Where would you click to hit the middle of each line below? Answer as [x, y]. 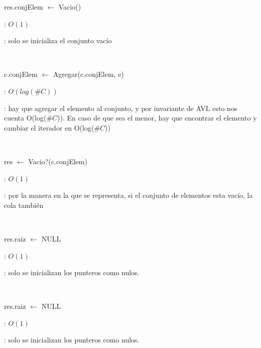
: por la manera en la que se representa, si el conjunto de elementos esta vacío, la [128, 195]
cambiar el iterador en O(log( [49, 127]
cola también [24, 205]
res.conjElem [24, 7]
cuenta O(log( [25, 118]
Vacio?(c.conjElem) [58, 161]
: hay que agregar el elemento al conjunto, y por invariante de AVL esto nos [121, 108]
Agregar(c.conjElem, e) [88, 74]
